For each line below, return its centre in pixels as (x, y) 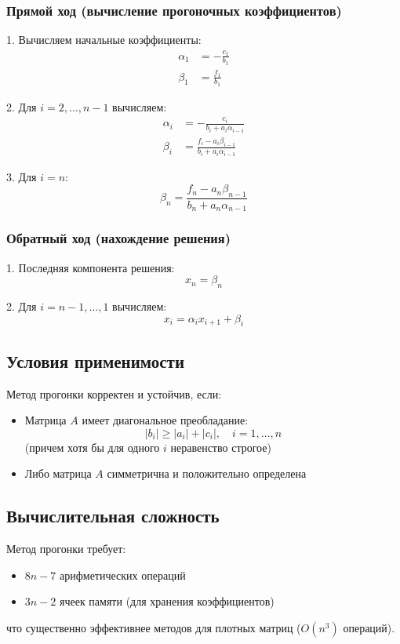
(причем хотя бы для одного (92, 447)
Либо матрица (58, 473)
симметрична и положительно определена (207, 473)
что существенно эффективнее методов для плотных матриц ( (154, 628)
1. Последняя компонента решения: (91, 267)
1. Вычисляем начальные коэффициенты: (104, 40)
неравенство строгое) (221, 447)
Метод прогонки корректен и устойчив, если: (114, 393)
